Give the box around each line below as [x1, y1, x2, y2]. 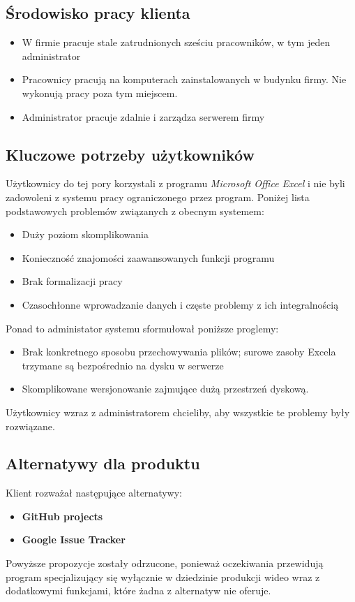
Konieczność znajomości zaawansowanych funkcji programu [22, 250, 275, 265]
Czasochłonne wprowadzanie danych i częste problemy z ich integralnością [22, 297, 339, 311]
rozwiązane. [6, 418, 55, 433]
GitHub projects [22, 508, 103, 523]
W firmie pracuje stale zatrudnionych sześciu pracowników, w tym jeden [22, 35, 331, 50]
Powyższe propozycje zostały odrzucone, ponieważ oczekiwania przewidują [6, 556, 324, 571]
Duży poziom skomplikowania [22, 227, 149, 242]
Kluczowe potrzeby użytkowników [6, 143, 255, 165]
